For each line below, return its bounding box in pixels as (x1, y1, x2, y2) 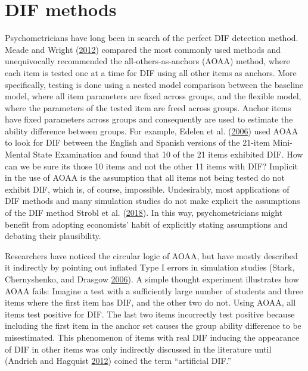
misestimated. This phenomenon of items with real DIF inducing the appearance (5, 331, 300, 343)
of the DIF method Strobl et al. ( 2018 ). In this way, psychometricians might (5, 206, 283, 219)
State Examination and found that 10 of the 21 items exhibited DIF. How (33, 148, 303, 161)
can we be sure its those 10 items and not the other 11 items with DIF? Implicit (5, 159, 298, 172)
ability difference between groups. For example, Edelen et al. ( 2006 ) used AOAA (5, 124, 298, 137)
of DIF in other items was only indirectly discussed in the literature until (5, 342, 272, 355)
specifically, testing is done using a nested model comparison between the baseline (5, 78, 304, 90)
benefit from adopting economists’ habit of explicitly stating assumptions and (5, 218, 288, 230)
